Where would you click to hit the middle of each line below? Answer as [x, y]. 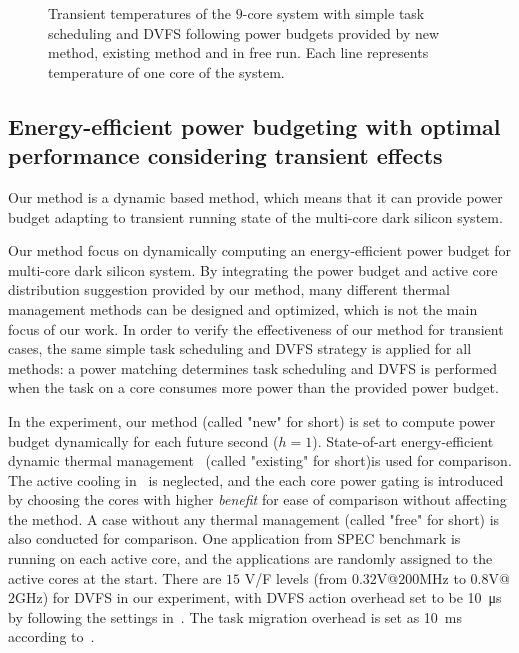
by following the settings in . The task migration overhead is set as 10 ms [235, 616]
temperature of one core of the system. [166, 71]
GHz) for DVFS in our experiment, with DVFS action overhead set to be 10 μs [258, 597]
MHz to [442, 577]
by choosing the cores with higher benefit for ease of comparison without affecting [257, 499]
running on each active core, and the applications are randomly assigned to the [250, 558]
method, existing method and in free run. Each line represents [238, 52]
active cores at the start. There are [115, 577]
